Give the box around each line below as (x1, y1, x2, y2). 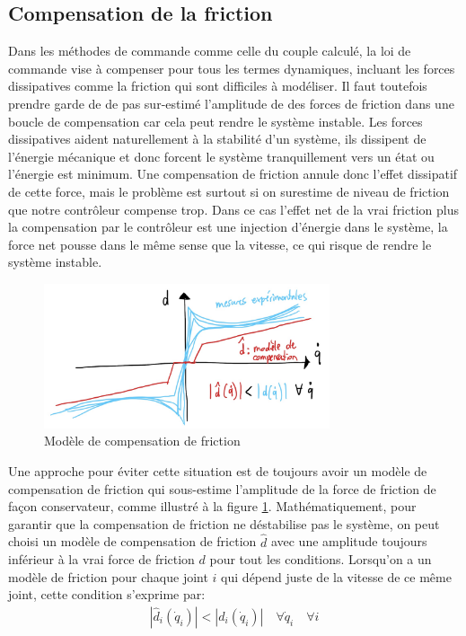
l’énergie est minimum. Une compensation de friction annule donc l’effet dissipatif (8, 164, 458, 183)
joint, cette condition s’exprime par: (8, 585, 206, 604)
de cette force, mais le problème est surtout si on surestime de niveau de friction (8, 181, 450, 200)
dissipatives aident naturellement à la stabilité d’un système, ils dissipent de (8, 129, 426, 148)
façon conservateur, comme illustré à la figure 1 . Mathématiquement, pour (8, 497, 417, 516)
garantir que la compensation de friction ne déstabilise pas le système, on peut (8, 514, 440, 533)
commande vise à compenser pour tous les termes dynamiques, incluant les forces (8, 58, 455, 77)
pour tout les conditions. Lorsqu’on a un (209, 550, 432, 569)
